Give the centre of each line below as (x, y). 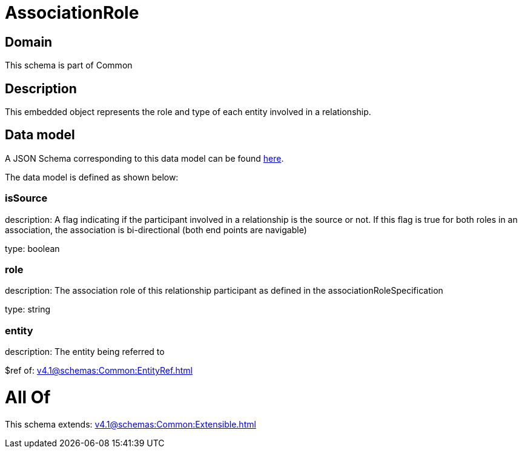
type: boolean (32, 248)
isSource (26, 198)
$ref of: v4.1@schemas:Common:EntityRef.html (99, 371)
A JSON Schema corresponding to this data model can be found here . (144, 158)
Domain (29, 42)
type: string (28, 309)
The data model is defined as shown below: (92, 177)
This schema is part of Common (69, 65)
